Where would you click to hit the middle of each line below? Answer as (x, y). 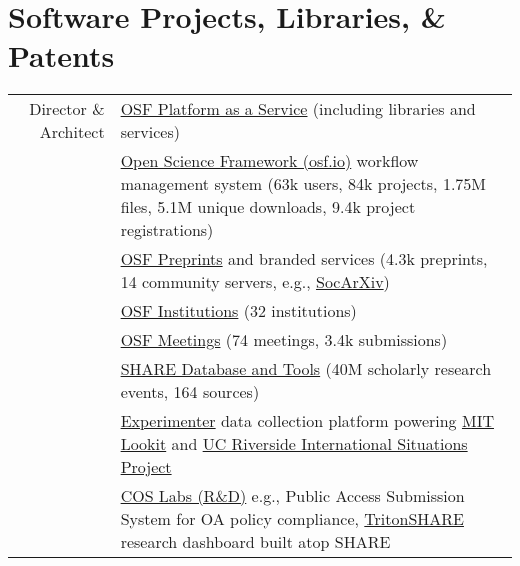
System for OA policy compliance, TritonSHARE (292, 519)
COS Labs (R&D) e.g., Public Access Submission (292, 496)
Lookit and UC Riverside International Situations (294, 444)
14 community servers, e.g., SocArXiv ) (255, 282)
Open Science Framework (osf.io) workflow (269, 161)
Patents (61, 55)
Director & (67, 109)
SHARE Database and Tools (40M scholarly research (306, 369)
